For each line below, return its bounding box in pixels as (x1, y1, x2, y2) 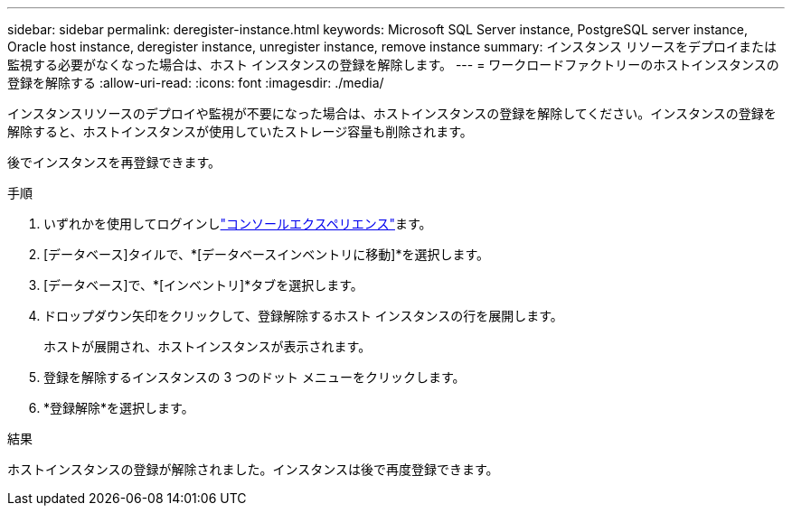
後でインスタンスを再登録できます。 (7, 154, 222, 170)
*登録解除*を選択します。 (43, 400, 194, 415)
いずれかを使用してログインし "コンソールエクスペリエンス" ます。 (43, 216, 432, 231)
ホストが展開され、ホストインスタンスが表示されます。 (43, 339, 372, 354)
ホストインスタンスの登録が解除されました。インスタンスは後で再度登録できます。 (7, 462, 499, 477)
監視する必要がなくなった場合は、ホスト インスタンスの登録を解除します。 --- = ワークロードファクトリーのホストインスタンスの (7, 57, 779, 72)
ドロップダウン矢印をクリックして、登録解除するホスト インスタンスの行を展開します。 (43, 308, 563, 323)
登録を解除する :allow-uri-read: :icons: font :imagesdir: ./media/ (7, 75, 384, 90)
